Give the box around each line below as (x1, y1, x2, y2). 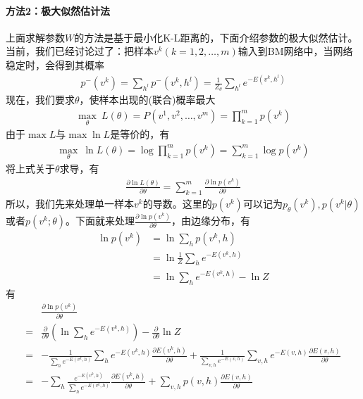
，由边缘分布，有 (171, 213, 250, 228)
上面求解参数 (6, 30, 65, 44)
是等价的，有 (110, 127, 170, 141)
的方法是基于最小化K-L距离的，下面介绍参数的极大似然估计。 (74, 30, 358, 44)
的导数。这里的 (142, 196, 212, 210)
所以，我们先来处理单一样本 (6, 196, 134, 210)
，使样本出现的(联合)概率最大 (79, 92, 216, 107)
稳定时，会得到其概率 (6, 57, 104, 72)
